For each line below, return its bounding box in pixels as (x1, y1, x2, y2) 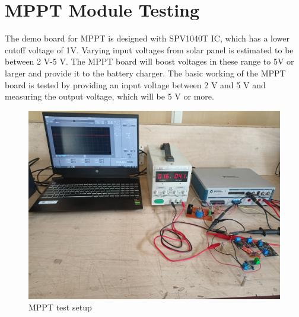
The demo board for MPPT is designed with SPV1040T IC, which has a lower (5, 32, 290, 44)
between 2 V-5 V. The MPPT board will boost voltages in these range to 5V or (5, 55, 294, 68)
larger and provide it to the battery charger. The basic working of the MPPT (5, 66, 286, 79)
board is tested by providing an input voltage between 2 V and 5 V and (5, 78, 266, 91)
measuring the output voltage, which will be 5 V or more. (5, 90, 214, 103)
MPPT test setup (28, 301, 92, 313)
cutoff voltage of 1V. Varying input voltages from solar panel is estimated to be (5, 43, 294, 56)
